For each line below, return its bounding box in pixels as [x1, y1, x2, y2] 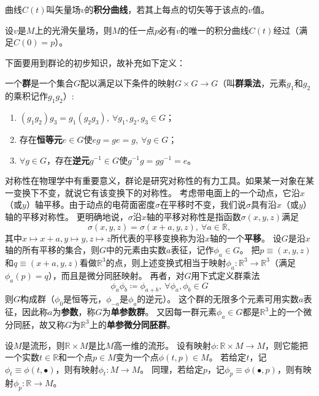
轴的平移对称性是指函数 [146, 210, 241, 223]
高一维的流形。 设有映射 [113, 338, 211, 351]
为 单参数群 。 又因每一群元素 [102, 305, 217, 318]
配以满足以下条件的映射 [80, 77, 175, 89]
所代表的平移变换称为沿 [110, 231, 206, 244]
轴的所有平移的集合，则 [5, 243, 99, 256]
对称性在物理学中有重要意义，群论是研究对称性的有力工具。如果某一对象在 [5, 174, 306, 187]
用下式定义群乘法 [191, 268, 260, 281]
